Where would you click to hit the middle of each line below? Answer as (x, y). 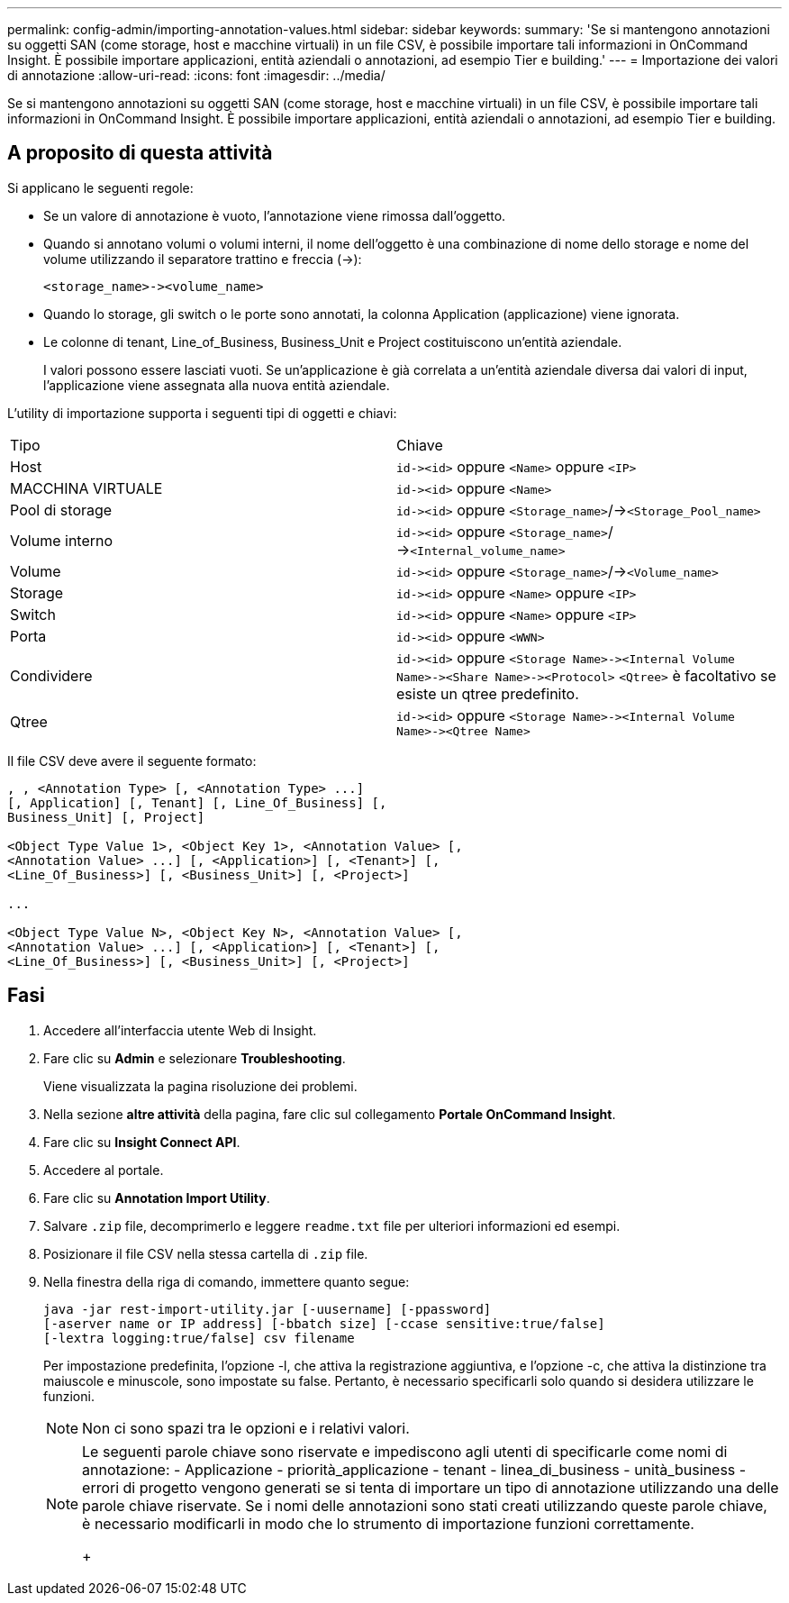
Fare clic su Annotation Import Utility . (157, 1198)
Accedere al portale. (104, 1170)
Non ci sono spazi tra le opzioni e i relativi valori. (246, 1428)
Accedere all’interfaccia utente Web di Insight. (180, 1030)
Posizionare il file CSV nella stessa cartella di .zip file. (206, 1253)
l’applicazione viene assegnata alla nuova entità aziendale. (217, 385)
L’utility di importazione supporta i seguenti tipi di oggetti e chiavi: (202, 413)
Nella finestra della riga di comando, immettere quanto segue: (227, 1281)
